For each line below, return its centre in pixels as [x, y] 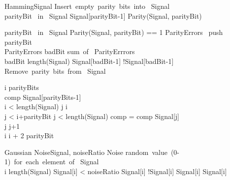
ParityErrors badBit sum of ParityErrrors [70, 51]
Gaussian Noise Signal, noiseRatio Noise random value [86, 152]
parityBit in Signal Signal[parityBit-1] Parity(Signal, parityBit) [103, 15]
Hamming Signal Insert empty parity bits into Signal [87, 6]
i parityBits [22, 87]
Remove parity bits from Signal [55, 71]
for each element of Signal [56, 162]
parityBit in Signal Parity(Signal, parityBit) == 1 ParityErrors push [114, 32]
